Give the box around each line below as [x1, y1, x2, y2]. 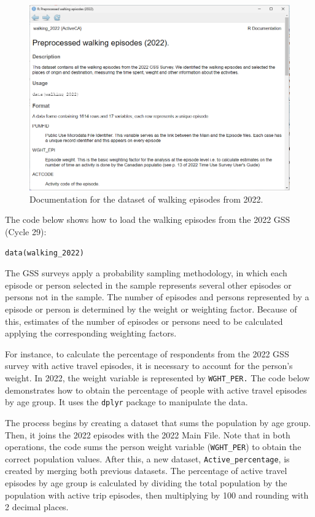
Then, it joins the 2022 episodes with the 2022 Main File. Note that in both [5, 428, 290, 441]
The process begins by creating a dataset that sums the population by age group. [5, 416, 311, 429]
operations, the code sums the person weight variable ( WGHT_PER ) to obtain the [5, 440, 301, 453]
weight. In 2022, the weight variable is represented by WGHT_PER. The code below [5, 371, 310, 384]
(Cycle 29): [5, 225, 47, 238]
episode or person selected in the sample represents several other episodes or [5, 278, 292, 291]
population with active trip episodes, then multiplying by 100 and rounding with [5, 488, 309, 501]
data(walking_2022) [5, 248, 84, 257]
